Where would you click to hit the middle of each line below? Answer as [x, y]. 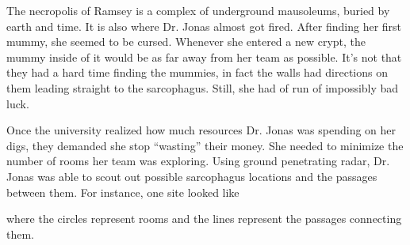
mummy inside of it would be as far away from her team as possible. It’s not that [204, 57]
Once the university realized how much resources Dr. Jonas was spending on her [201, 130]
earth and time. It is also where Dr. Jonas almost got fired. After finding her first [204, 26]
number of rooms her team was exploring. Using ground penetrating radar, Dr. [198, 161]
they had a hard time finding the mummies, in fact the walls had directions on [197, 72]
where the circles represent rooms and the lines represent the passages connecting [204, 219]
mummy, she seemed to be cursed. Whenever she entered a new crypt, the [186, 41]
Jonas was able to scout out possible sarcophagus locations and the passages [192, 176]
